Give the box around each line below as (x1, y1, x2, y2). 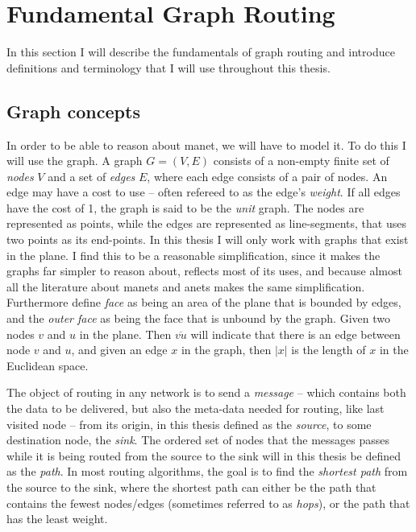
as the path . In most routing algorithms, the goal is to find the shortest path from (6, 463, 408, 480)
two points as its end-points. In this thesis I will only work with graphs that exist (6, 231, 409, 248)
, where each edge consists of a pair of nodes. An (147, 167, 388, 184)
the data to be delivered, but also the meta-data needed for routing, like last (6, 400, 385, 417)
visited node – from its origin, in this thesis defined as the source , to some (6, 415, 372, 432)
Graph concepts (6, 98, 140, 123)
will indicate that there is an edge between (190, 325, 401, 342)
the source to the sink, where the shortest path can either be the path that (6, 478, 376, 495)
